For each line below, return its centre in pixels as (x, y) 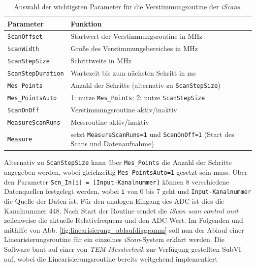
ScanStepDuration (36, 74)
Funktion (86, 23)
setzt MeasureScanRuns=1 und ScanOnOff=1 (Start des (152, 134)
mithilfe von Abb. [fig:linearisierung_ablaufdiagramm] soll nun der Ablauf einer (124, 229)
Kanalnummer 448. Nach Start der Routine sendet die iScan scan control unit (121, 210)
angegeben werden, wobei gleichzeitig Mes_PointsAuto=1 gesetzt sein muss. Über (126, 172)
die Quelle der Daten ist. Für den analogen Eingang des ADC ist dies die (114, 201)
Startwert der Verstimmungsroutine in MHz (137, 36)
